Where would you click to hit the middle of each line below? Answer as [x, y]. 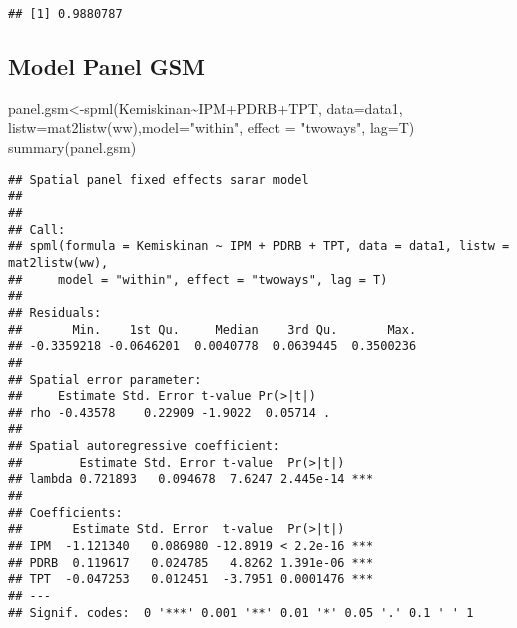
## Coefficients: [65, 512]
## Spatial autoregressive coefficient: [144, 446]
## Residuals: [55, 312]
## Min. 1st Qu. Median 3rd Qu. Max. [212, 329]
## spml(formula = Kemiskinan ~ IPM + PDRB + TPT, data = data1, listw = [259, 246]
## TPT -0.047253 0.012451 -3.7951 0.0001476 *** [191, 579]
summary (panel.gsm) [72, 147]
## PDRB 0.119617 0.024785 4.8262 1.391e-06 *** [191, 562]
